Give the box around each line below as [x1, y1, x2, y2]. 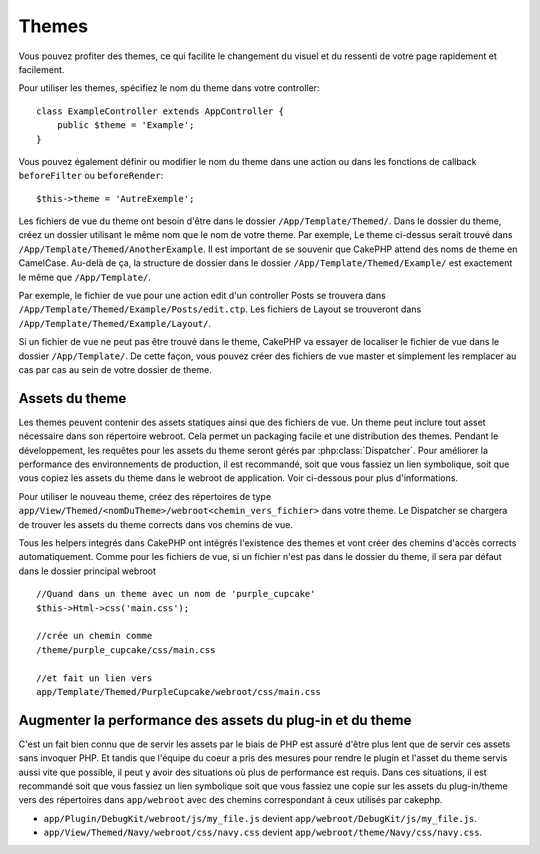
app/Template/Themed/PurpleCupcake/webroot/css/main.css [36, 686, 322, 697]
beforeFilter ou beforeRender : [18, 170, 164, 182]
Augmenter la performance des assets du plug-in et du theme [18, 711, 412, 729]
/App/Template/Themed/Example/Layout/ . [18, 317, 212, 329]
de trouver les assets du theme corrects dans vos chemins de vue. [18, 518, 294, 530]
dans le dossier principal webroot [18, 565, 157, 577]
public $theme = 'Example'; [56, 120, 195, 131]
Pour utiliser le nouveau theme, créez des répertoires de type [18, 490, 272, 502]
